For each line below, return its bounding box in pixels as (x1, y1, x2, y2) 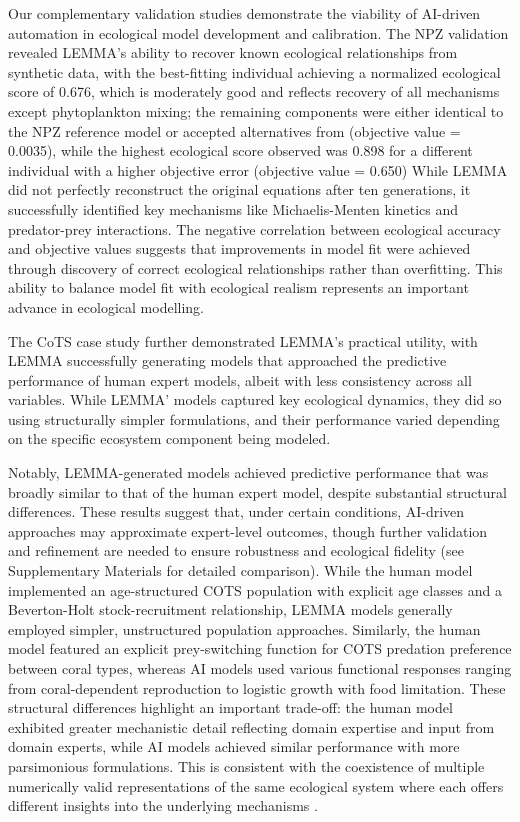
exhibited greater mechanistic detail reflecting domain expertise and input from (8, 716, 495, 737)
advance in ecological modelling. (8, 296, 204, 317)
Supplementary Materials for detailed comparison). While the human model (8, 560, 473, 581)
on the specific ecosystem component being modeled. (8, 428, 331, 449)
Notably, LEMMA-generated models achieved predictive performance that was (8, 462, 489, 483)
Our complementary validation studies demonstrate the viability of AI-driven (8, 3, 481, 23)
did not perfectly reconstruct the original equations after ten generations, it (8, 179, 471, 200)
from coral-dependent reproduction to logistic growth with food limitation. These (8, 677, 506, 698)
